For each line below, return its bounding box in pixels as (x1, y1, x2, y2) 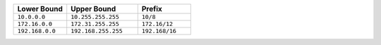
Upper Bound (71, 4, 116, 13)
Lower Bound (17, 4, 63, 13)
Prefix (141, 4, 162, 13)
